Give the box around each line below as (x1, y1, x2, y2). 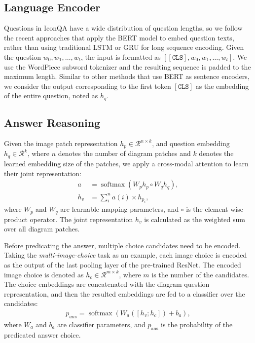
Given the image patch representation (4, 138, 118, 149)
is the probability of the (161, 319, 233, 329)
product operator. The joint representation (4, 214, 133, 224)
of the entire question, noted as (4, 90, 98, 101)
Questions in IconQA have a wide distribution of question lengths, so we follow (4, 23, 243, 33)
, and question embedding (152, 138, 230, 149)
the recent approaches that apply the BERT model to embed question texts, (4, 32, 234, 42)
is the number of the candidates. (151, 269, 250, 279)
